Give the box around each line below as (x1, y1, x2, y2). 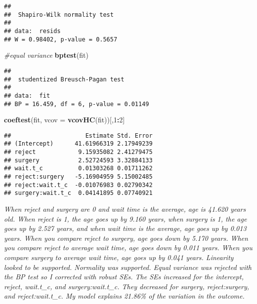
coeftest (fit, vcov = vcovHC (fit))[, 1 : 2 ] (4, 114, 125, 125)
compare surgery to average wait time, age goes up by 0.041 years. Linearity (4, 252, 234, 262)
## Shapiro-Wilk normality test (4, 11, 114, 18)
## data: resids (4, 27, 61, 35)
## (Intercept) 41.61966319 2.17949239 (4, 140, 153, 148)
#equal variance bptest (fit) (4, 50, 88, 60)
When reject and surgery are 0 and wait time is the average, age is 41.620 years (4, 204, 246, 214)
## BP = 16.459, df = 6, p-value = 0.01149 (4, 100, 149, 108)
